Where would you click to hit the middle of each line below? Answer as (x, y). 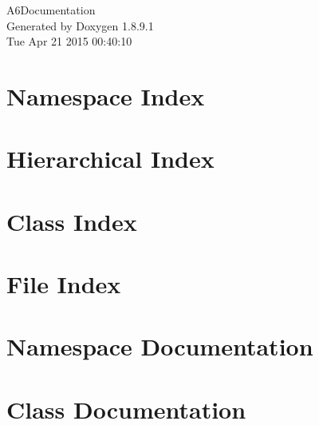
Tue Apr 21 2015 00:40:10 (69, 41)
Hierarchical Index (110, 159)
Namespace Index (106, 95)
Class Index (72, 221)
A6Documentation (51, 10)
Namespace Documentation (160, 346)
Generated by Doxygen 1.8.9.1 (80, 25)
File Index (64, 284)
